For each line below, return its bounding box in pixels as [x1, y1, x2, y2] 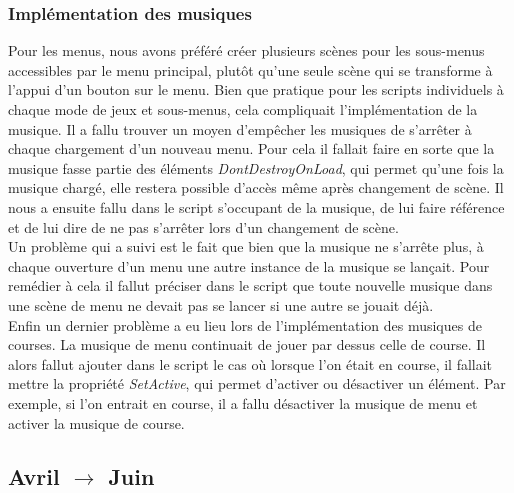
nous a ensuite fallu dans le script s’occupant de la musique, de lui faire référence [8, 196, 505, 217]
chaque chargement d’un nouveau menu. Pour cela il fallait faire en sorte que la [8, 138, 495, 159]
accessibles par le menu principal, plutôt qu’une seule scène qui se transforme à [8, 59, 493, 80]
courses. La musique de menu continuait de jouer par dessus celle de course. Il [8, 334, 486, 355]
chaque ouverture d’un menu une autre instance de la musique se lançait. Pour [8, 255, 490, 276]
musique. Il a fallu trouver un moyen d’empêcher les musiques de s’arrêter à [8, 118, 472, 139]
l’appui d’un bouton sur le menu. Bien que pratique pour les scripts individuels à [8, 79, 504, 100]
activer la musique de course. [8, 412, 185, 433]
